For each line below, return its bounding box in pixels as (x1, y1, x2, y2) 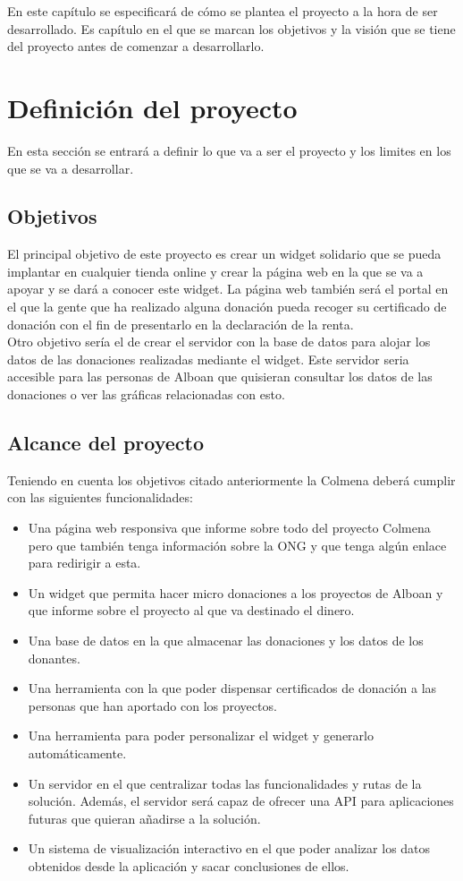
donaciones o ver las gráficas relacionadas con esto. (7, 385, 285, 404)
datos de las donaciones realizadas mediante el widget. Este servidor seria (7, 349, 409, 368)
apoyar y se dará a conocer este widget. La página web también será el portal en (7, 279, 449, 298)
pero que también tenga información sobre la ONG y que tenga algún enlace (28, 535, 447, 554)
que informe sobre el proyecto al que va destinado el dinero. (28, 601, 355, 620)
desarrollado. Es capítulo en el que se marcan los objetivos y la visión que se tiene (7, 19, 456, 38)
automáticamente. (28, 743, 127, 762)
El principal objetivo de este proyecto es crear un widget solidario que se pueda (7, 244, 442, 263)
